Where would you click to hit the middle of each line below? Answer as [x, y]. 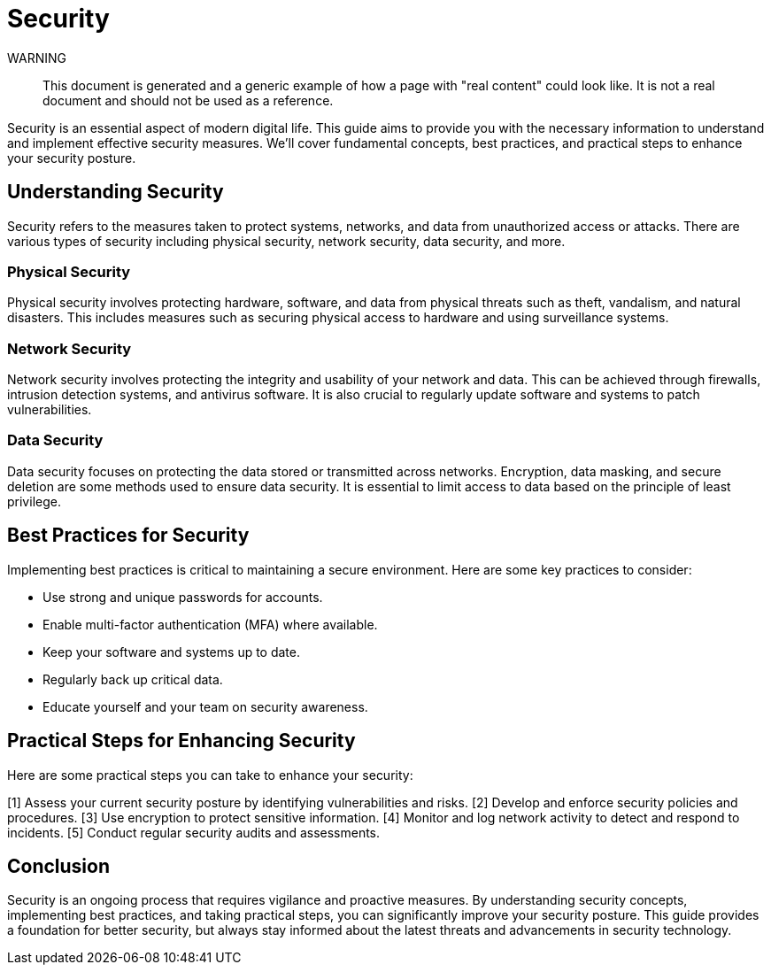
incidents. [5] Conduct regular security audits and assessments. [194, 832]
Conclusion [59, 866]
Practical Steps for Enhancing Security [181, 741]
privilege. [34, 501]
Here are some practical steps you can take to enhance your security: [210, 775]
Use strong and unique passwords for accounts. [183, 597]
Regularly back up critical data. [133, 679]
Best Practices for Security [128, 536]
